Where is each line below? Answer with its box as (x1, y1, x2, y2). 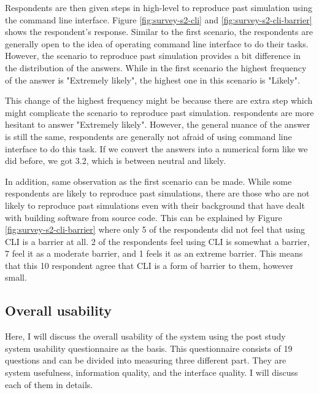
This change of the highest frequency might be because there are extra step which (5, 94, 313, 107)
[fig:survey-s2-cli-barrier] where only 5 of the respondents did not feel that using (5, 223, 306, 236)
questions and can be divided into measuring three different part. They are (5, 354, 286, 367)
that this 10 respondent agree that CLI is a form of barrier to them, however (5, 259, 294, 271)
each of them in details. (5, 378, 93, 391)
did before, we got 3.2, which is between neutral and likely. (5, 154, 226, 167)
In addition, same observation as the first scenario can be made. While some (5, 174, 292, 187)
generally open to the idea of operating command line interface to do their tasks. (5, 37, 309, 50)
